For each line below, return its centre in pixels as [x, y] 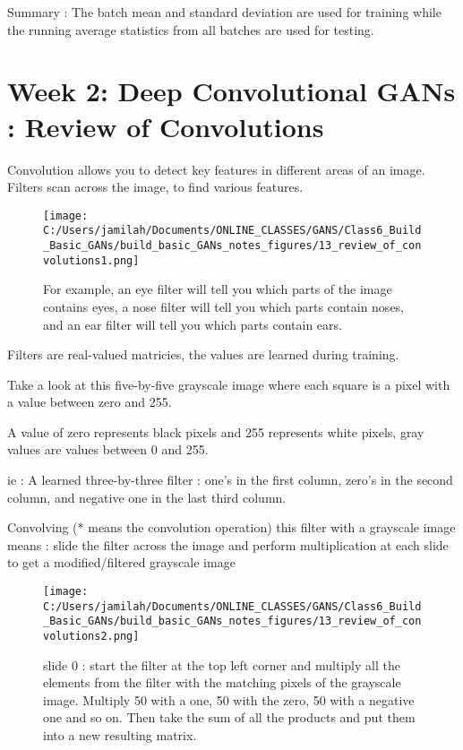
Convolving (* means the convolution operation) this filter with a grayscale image [231, 527]
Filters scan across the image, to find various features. [155, 187]
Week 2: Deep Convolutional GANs [231, 91]
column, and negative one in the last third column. [147, 497]
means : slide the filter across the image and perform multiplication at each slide [228, 544]
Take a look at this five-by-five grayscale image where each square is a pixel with [229, 384]
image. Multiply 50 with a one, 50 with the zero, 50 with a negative [229, 699]
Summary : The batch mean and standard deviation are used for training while [224, 12]
